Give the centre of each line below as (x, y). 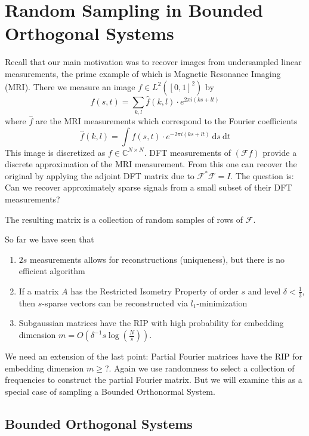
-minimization (222, 303)
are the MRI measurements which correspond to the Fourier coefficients (167, 121)
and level (264, 291)
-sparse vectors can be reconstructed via (115, 303)
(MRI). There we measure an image (70, 86)
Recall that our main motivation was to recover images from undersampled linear (153, 62)
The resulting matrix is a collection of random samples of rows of (124, 219)
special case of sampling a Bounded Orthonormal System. (110, 391)
